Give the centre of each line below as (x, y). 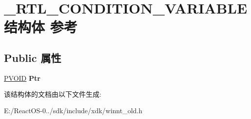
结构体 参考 (41, 27)
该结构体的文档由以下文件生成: (53, 94)
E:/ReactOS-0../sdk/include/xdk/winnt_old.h (73, 110)
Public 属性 (33, 57)
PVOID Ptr (22, 78)
